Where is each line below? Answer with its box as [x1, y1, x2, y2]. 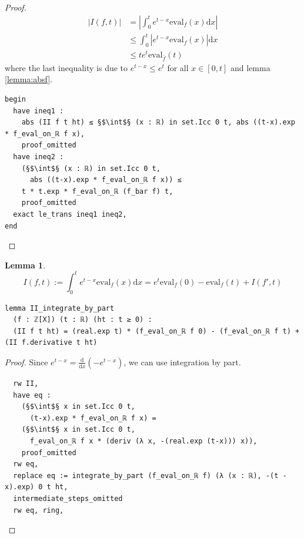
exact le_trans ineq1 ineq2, [13, 210, 127, 218]
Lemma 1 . [5, 258, 46, 271]
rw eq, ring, [13, 506, 64, 515]
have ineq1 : [13, 106, 64, 115]
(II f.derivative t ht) [5, 338, 98, 347]
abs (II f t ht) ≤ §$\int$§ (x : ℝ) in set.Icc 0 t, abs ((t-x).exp [21, 118, 295, 127]
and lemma [230, 61, 270, 73]
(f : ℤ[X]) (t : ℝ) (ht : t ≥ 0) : [13, 315, 152, 324]
